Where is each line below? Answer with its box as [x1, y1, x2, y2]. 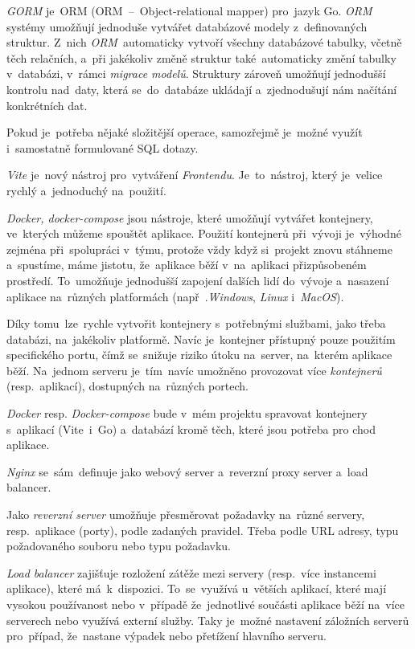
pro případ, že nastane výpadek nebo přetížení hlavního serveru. [6, 627, 327, 644]
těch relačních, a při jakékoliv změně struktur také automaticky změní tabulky [6, 49, 397, 66]
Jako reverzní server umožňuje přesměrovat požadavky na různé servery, [6, 506, 365, 523]
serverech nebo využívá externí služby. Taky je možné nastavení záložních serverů [6, 611, 409, 628]
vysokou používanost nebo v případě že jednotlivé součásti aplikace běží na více [6, 596, 405, 612]
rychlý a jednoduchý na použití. [6, 182, 166, 198]
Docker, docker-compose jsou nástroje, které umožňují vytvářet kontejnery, [6, 209, 373, 226]
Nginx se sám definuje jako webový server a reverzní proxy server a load [6, 463, 368, 480]
